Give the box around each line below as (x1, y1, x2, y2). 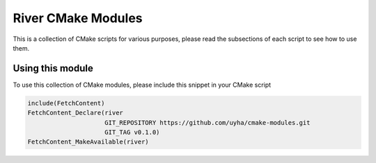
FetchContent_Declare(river (27, 109, 123, 117)
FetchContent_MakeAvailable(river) (27, 138, 149, 146)
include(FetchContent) (27, 99, 105, 107)
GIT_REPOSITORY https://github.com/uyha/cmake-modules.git (104, 119, 311, 126)
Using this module (13, 62, 93, 74)
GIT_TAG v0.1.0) (104, 128, 160, 136)
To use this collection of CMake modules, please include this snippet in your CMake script (13, 80, 272, 89)
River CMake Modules (13, 10, 143, 26)
